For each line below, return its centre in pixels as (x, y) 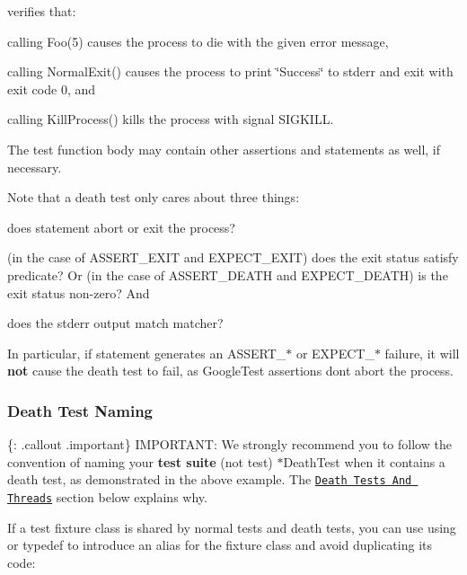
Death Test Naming (80, 410)
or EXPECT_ (335, 353)
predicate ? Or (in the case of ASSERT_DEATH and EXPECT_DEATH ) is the (228, 274)
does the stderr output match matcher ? (115, 323)
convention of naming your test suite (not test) (140, 461)
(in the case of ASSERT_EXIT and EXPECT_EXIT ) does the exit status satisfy (233, 257)
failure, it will (422, 353)
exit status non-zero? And (79, 292)
